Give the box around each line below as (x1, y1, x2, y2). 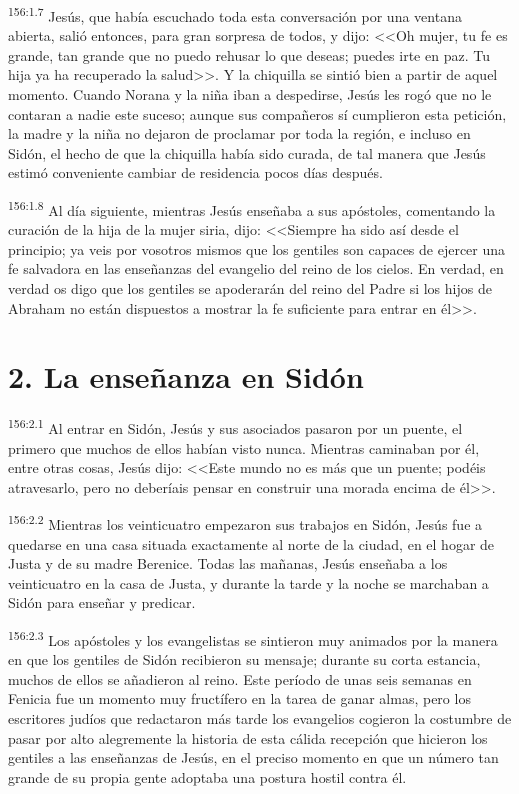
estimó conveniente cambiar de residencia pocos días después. (8, 162, 383, 183)
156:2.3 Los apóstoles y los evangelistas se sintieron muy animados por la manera (8, 627, 498, 650)
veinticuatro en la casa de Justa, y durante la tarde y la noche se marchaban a (8, 572, 489, 593)
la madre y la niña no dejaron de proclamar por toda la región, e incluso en (8, 123, 471, 144)
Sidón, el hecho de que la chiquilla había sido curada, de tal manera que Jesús (8, 142, 486, 163)
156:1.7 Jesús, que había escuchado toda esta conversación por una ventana (8, 3, 462, 26)
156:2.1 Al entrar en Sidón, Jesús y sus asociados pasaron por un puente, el (8, 415, 463, 438)
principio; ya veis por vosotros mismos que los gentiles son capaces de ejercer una (8, 238, 506, 259)
